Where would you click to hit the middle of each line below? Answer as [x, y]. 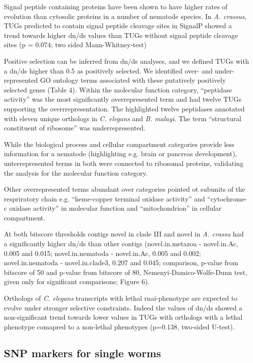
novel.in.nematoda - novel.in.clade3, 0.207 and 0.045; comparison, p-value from [121, 263]
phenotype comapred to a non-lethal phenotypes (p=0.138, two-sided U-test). [119, 326]
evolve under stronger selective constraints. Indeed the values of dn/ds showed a [123, 307]
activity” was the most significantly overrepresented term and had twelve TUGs [123, 99]
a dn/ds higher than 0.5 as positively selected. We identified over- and [108, 70]
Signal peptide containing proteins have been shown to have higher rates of [116, 6]
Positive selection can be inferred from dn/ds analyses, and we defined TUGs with [126, 61]
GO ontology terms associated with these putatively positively [133, 80]
